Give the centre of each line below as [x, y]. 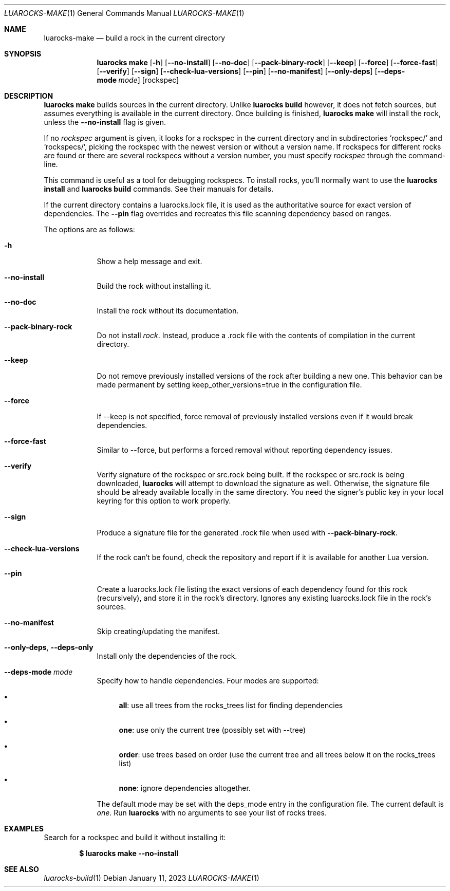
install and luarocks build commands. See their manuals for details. [159, 189]
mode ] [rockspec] [149, 80]
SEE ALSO [22, 869]
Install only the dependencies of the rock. [167, 656]
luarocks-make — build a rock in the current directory [135, 38]
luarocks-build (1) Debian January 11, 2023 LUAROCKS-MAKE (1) [152, 878]
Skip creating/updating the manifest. [158, 631]
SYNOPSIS [23, 54]
